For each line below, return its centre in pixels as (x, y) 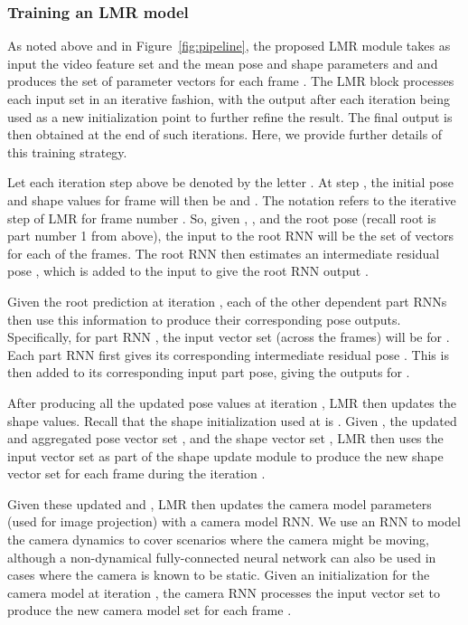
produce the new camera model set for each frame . (150, 610)
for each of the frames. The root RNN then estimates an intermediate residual (224, 253)
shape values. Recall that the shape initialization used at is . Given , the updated (232, 420)
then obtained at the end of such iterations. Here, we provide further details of (225, 134)
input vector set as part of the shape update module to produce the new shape (225, 455)
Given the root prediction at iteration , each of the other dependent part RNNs (227, 301)
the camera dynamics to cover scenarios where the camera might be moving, (219, 540)
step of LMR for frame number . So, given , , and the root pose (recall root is (222, 218)
